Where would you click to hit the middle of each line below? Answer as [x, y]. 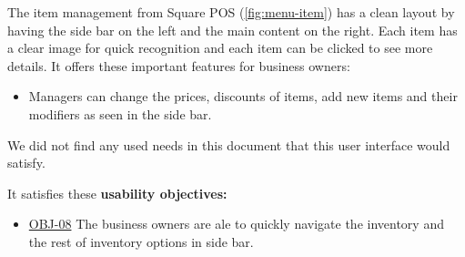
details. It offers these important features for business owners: [179, 65]
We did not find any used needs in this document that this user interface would [229, 144]
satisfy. [26, 163]
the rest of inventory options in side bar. [141, 241]
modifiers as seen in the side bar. [120, 113]
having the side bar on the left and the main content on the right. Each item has [232, 30]
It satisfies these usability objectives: [117, 193]
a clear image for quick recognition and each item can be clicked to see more [220, 48]
